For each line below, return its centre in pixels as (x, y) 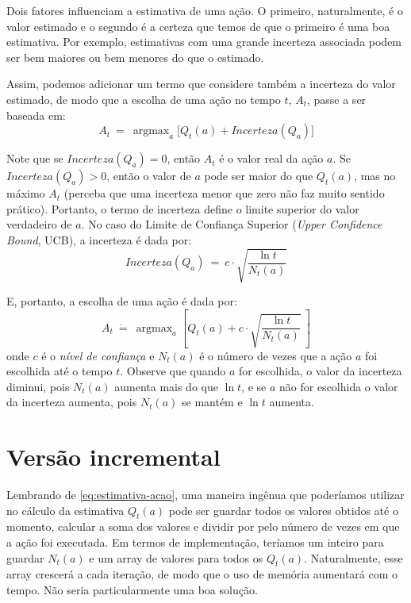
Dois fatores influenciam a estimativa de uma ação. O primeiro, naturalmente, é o (205, 10)
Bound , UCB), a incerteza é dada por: (99, 239)
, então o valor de (149, 176)
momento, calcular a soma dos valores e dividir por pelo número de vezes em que (203, 526)
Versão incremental (113, 457)
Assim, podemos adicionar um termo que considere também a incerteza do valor (201, 84)
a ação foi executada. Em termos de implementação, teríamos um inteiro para (195, 542)
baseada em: (36, 115)
